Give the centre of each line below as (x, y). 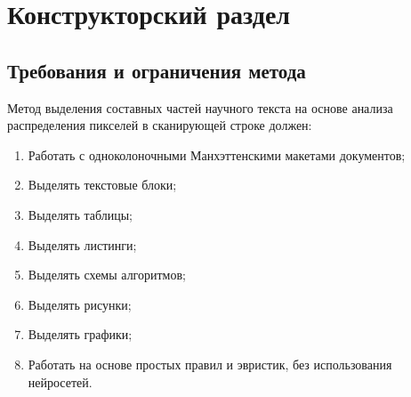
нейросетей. (60, 381)
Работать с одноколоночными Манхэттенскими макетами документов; (217, 154)
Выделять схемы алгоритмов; (107, 275)
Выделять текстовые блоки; (102, 185)
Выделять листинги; (82, 244)
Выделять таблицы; (81, 214)
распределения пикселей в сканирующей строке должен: (160, 125)
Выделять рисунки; (80, 304)
